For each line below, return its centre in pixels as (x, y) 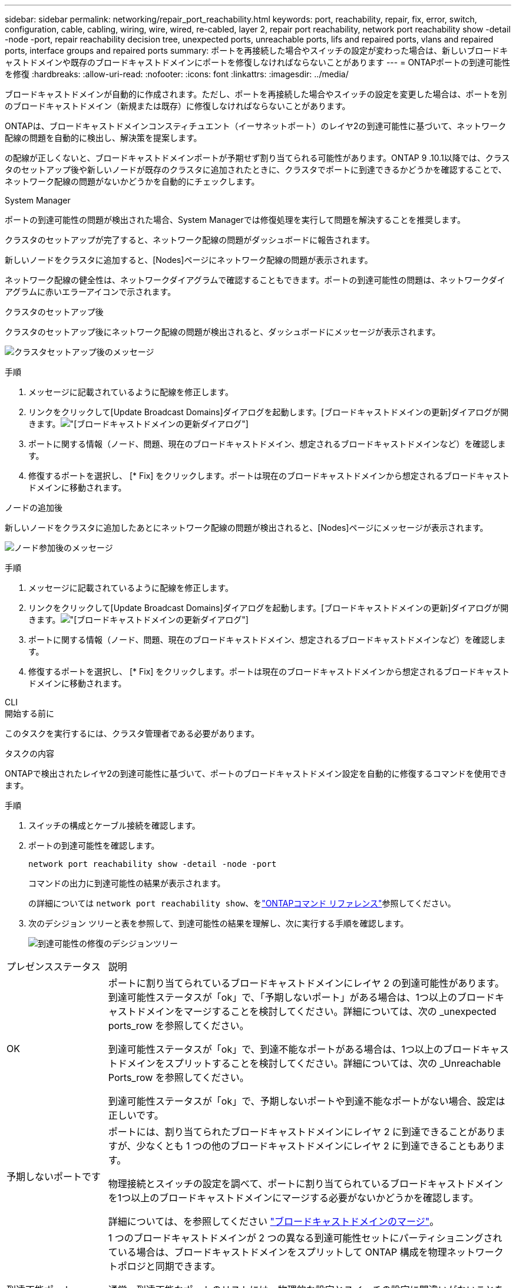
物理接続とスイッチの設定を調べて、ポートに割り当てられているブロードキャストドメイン (305, 1184)
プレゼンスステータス (54, 967)
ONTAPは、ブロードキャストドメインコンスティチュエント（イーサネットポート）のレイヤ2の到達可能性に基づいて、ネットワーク (256, 126)
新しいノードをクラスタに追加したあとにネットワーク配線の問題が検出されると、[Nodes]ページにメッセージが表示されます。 (247, 528)
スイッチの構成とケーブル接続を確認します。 (114, 825)
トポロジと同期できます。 (164, 1266)
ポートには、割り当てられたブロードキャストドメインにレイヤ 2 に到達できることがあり (302, 1132)
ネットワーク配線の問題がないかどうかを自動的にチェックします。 (132, 181)
